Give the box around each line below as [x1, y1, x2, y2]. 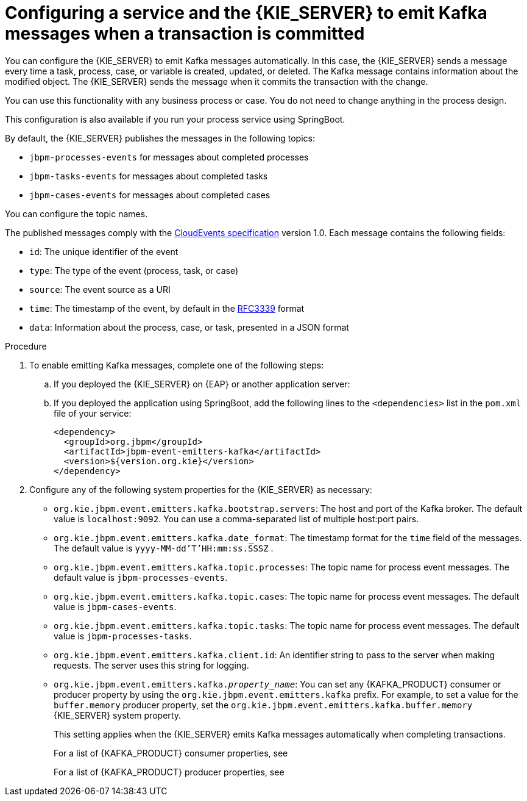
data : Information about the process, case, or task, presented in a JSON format [29, 321, 349, 332]
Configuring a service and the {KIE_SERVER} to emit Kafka [5, 2, 487, 23]
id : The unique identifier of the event [29, 246, 179, 257]
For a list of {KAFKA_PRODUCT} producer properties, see [54, 766, 285, 777]
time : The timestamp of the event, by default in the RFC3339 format [29, 303, 305, 314]
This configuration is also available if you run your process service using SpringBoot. [5, 113, 345, 124]
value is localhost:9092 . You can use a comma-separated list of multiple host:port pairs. [54, 513, 419, 524]
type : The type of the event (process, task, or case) [29, 265, 239, 276]
